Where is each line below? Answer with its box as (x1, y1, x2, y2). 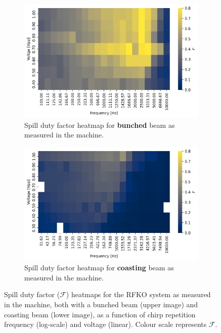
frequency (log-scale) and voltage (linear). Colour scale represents (4, 319, 207, 329)
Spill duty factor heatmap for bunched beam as (24, 119, 175, 130)
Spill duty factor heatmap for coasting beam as (24, 262, 174, 273)
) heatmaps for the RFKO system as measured (66, 289, 211, 300)
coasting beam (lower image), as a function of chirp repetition (4, 309, 196, 319)
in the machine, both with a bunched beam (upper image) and (4, 299, 198, 310)
